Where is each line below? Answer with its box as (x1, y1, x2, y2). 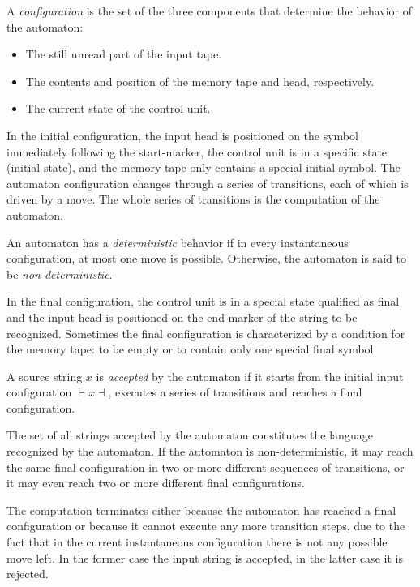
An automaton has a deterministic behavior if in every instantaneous (6, 234, 349, 251)
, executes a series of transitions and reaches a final (108, 383, 362, 401)
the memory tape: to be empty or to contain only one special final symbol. (6, 341, 377, 358)
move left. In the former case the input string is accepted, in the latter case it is (6, 549, 403, 566)
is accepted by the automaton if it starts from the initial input (96, 367, 404, 384)
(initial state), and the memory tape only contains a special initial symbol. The (6, 159, 401, 176)
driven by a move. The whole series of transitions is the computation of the (6, 191, 380, 208)
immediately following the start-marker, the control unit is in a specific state (6, 143, 388, 160)
